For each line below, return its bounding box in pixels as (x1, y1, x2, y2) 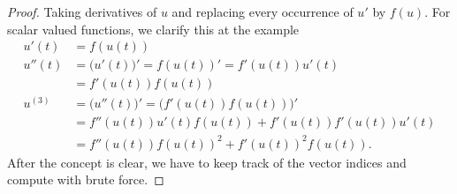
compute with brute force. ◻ (7, 170, 164, 189)
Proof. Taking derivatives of (7, 3, 157, 20)
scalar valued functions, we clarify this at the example (7, 19, 300, 38)
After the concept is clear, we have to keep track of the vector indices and (7, 153, 407, 171)
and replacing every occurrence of (171, 3, 354, 20)
